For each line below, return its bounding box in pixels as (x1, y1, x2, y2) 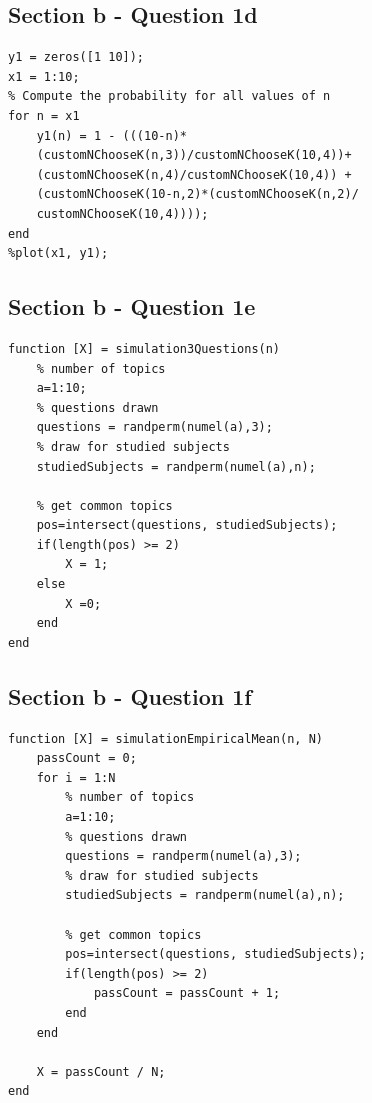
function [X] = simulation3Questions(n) (8, 341, 281, 356)
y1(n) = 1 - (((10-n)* (36, 128, 187, 143)
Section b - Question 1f (8, 680, 252, 711)
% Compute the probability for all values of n (8, 89, 331, 104)
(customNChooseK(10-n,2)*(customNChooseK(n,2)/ (36, 187, 359, 202)
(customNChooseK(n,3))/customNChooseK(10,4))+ (36, 148, 352, 163)
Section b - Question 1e (8, 291, 256, 322)
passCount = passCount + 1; (93, 986, 281, 1001)
